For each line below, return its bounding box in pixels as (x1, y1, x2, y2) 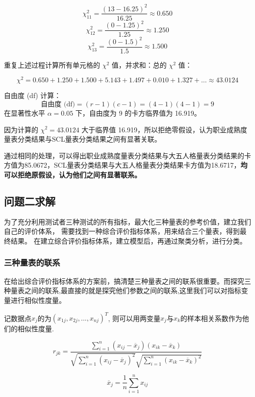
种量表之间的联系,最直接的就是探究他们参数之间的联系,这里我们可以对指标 (4, 285, 241, 296)
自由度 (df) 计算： (4, 90, 61, 100)
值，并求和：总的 (111, 59, 167, 70)
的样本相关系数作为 (180, 313, 242, 323)
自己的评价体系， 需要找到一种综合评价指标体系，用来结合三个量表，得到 (4, 226, 240, 236)
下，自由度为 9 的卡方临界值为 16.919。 (75, 107, 201, 118)
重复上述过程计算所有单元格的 (4, 59, 100, 70)
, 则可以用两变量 (108, 313, 161, 323)
